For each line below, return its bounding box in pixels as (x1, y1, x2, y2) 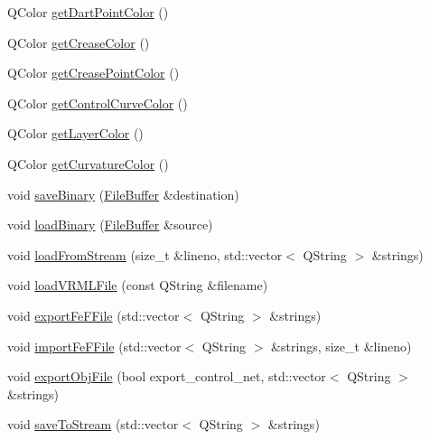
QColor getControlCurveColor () (7, 93, 188, 112)
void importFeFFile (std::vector (7, 336, 182, 355)
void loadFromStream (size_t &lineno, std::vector (7, 245, 283, 264)
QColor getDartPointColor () (7, 3, 169, 21)
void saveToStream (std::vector (7, 415, 179, 434)
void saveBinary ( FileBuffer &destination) (7, 184, 239, 203)
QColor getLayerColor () (7, 124, 144, 143)
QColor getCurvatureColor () (7, 154, 169, 173)
